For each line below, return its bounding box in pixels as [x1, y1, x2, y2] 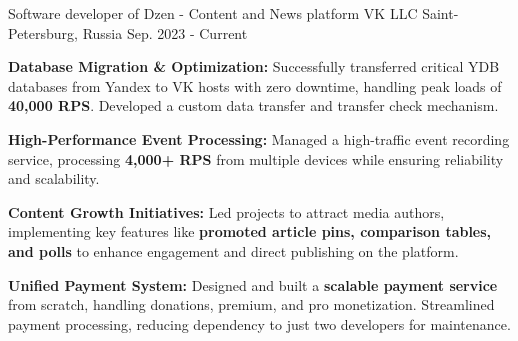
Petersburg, [8, 22, 78, 43]
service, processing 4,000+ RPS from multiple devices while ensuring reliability [8, 148, 504, 169]
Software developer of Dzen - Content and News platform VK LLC [8, 3, 418, 23]
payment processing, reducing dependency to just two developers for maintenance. [8, 313, 511, 334]
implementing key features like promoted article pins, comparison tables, [8, 221, 492, 242]
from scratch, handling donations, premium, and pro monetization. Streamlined [8, 294, 495, 315]
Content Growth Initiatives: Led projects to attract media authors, [8, 201, 445, 222]
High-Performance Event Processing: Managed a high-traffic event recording [8, 128, 510, 149]
